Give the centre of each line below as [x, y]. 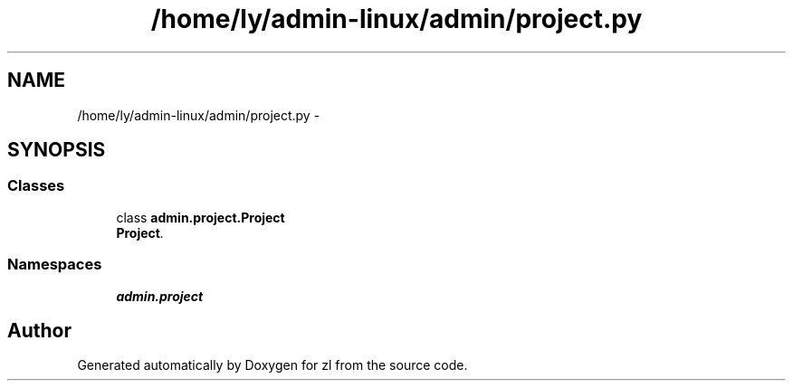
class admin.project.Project [201, 217]
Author [39, 330]
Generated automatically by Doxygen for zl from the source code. [272, 365]
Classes [36, 186]
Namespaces [55, 265]
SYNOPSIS [57, 150]
